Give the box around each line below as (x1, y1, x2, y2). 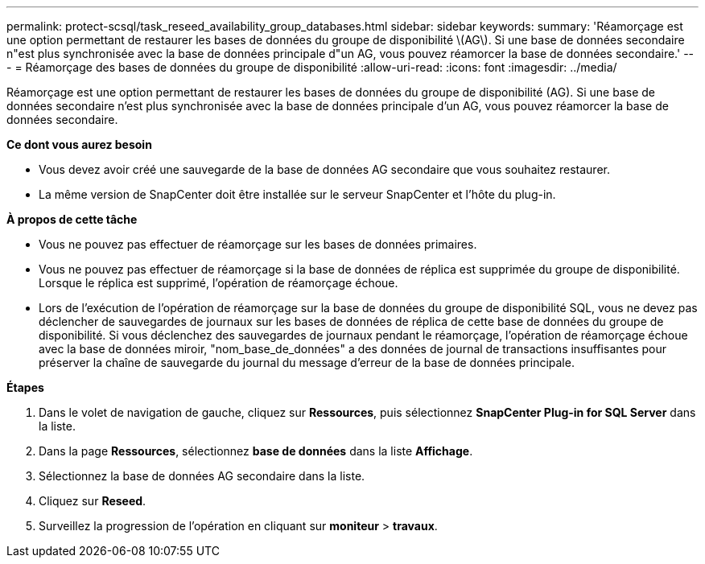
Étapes (6, 381, 44, 394)
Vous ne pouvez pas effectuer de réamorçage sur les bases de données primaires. (39, 237, 477, 251)
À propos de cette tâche (6, 212, 138, 226)
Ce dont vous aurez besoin (6, 138, 152, 151)
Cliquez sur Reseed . (39, 494, 146, 508)
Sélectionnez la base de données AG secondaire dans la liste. (39, 469, 365, 483)
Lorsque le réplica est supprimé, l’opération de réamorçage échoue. (39, 276, 398, 290)
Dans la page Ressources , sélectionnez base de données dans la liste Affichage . (39, 444, 473, 458)
